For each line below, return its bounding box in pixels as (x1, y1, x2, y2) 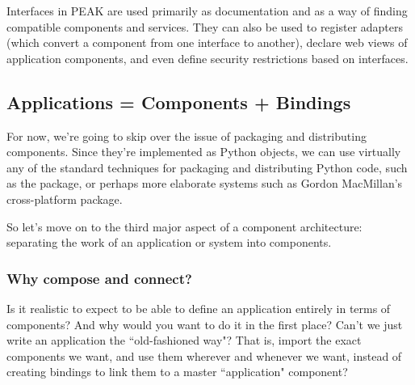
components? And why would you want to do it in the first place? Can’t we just (6, 315, 403, 332)
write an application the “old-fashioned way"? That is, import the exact (6, 332, 362, 349)
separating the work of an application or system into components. (6, 234, 332, 251)
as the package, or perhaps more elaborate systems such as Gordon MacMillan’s (6, 175, 403, 192)
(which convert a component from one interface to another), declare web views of (6, 34, 408, 51)
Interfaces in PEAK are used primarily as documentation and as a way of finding (6, 2, 408, 19)
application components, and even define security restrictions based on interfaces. (6, 49, 409, 66)
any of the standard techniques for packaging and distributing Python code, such (6, 159, 408, 176)
